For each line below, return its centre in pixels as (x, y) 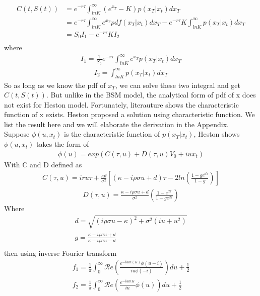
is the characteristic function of (112, 134)
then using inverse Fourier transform (60, 253)
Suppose (17, 134)
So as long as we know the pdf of (55, 85)
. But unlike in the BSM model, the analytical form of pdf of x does (151, 95)
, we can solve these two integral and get (178, 85)
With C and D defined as (43, 164)
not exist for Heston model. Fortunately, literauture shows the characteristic (121, 104)
